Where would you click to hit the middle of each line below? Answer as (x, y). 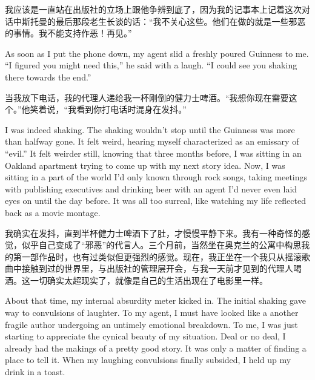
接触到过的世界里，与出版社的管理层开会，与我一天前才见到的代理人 (157, 268)
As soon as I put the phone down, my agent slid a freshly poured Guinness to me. (157, 53)
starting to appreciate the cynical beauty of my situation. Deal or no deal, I (145, 336)
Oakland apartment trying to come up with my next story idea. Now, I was (145, 165)
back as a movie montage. (53, 212)
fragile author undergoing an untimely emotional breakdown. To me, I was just (151, 324)
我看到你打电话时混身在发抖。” (127, 109)
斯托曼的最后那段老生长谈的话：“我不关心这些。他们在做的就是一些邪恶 (164, 21)
